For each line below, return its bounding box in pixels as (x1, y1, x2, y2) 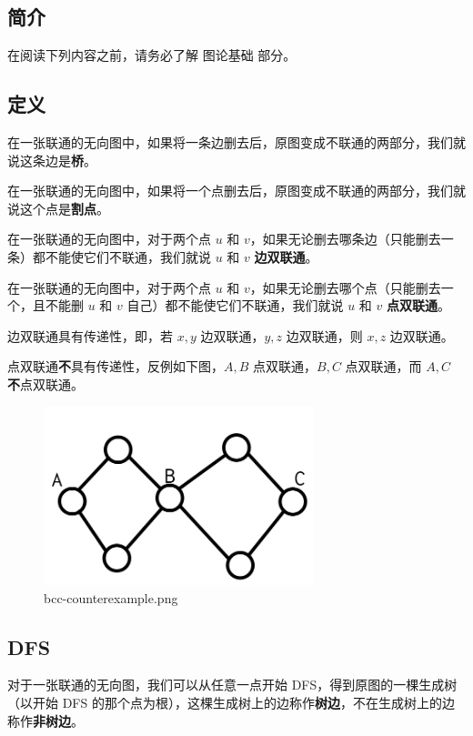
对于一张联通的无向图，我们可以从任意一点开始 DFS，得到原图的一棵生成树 (7, 675, 458, 694)
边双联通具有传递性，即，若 (7, 326, 173, 345)
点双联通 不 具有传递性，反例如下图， (7, 357, 224, 376)
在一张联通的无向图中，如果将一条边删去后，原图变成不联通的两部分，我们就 (7, 133, 466, 151)
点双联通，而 (345, 357, 422, 376)
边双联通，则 (286, 326, 363, 345)
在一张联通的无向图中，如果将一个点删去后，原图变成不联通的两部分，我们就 (7, 181, 466, 200)
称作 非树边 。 (7, 711, 84, 730)
